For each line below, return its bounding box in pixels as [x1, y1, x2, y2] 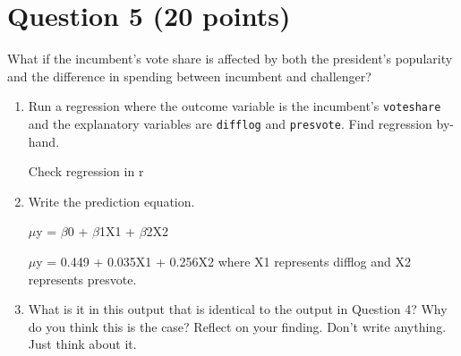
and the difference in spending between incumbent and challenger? [7, 66, 371, 85]
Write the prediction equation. [28, 191, 195, 210]
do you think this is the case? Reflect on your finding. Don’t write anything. [28, 317, 447, 335]
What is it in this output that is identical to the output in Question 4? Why [28, 300, 448, 318]
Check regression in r [28, 162, 144, 181]
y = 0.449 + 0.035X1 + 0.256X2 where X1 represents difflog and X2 [36, 252, 411, 270]
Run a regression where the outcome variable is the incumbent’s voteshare [28, 97, 441, 115]
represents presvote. [28, 269, 137, 288]
